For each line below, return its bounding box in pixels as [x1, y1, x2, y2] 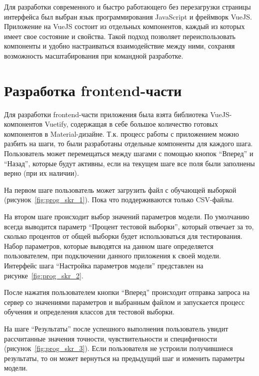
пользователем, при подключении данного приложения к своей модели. [4, 250, 221, 261]
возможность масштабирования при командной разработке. [4, 50, 183, 61]
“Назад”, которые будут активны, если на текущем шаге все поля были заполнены [4, 158, 255, 168]
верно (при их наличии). [4, 168, 79, 178]
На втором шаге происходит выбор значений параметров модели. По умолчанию [4, 211, 249, 222]
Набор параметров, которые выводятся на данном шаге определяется [4, 240, 213, 251]
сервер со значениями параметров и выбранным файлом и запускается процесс [4, 296, 245, 307]
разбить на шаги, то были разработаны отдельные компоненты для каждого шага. [4, 138, 253, 149]
